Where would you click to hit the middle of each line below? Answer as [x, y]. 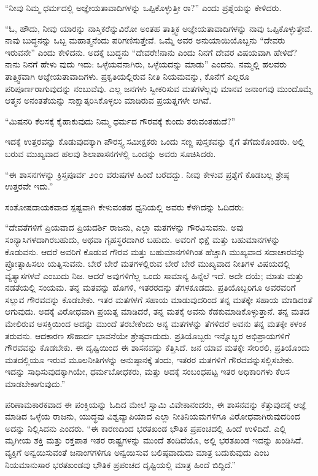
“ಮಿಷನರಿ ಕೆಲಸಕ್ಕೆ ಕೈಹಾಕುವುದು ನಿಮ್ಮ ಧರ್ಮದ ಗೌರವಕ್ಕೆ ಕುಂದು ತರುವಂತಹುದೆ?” [120, 121]
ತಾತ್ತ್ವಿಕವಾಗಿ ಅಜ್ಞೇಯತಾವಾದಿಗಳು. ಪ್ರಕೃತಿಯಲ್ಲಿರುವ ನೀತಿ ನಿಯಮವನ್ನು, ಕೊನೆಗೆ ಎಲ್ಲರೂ [127, 76]
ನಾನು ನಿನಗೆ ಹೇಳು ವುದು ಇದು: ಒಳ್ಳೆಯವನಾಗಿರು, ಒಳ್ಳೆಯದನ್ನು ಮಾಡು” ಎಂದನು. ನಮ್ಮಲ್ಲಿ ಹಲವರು [146, 64]
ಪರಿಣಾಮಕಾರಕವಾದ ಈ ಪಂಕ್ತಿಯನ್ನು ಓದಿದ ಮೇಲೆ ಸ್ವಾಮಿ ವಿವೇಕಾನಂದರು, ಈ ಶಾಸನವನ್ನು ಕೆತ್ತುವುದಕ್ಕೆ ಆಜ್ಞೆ [156, 404]
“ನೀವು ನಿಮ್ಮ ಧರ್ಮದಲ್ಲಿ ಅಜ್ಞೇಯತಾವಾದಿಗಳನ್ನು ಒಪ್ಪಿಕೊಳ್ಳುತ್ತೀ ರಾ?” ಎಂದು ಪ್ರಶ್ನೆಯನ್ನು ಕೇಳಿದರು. [143, 7]
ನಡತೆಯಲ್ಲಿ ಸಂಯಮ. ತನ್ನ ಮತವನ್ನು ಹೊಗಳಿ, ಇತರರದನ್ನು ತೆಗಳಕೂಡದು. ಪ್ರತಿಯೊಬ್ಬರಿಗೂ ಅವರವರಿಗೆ [150, 287]
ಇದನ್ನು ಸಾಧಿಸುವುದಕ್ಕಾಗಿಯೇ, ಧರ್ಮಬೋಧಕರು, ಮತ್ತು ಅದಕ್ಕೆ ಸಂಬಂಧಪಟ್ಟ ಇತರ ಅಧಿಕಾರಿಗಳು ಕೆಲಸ [147, 371]
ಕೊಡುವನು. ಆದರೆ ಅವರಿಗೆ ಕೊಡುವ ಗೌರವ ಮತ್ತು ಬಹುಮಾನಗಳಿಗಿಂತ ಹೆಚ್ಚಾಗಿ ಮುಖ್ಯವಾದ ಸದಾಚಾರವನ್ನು [155, 251]
